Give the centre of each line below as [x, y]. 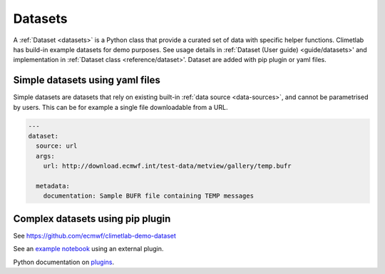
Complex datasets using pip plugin [92, 219]
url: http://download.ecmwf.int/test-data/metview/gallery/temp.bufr [167, 166]
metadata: [53, 186]
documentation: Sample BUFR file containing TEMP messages [149, 196]
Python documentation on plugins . [64, 262]
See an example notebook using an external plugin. [88, 249]
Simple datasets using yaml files [87, 80]
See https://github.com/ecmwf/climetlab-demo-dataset [94, 235]
